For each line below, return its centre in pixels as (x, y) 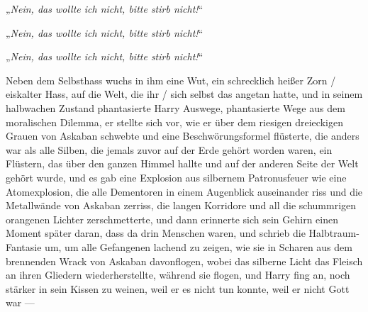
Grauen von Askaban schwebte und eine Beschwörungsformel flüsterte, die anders (183, 136)
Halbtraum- (334, 233)
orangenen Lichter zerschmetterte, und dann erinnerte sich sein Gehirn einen (172, 219)
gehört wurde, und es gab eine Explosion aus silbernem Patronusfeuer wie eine (176, 177)
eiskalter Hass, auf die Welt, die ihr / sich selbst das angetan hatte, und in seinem (184, 94)
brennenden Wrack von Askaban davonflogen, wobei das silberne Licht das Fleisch (184, 261)
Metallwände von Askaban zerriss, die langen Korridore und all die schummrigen (181, 205)
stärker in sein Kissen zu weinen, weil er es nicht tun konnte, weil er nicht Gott (178, 288)
